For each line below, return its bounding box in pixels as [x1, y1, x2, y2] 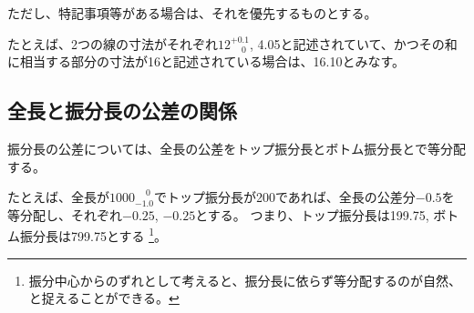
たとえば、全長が [7, 187, 109, 207]
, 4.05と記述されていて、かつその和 [249, 34, 458, 53]
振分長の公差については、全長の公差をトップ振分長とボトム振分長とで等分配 [7, 138, 466, 157]
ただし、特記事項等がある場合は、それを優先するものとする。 [7, 4, 377, 22]
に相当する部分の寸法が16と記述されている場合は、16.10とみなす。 [7, 52, 406, 71]
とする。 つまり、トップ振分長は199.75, [195, 205, 429, 224]
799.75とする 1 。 [70, 224, 167, 246]
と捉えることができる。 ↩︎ [28, 288, 180, 308]
